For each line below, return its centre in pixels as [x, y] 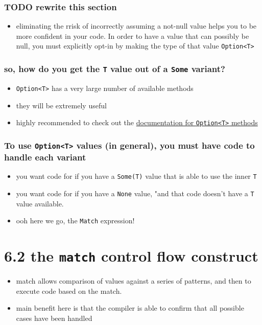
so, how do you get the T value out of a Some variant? [115, 68]
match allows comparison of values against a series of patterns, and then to [134, 281]
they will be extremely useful [61, 105]
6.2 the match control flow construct [131, 256]
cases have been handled [54, 318]
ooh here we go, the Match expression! [75, 220]
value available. [40, 203]
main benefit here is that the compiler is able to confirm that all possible [130, 308]
